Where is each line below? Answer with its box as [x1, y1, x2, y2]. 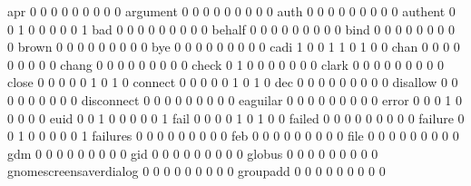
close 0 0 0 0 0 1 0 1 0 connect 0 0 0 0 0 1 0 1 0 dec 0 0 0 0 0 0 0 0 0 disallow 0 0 [7, 73, 458, 92]
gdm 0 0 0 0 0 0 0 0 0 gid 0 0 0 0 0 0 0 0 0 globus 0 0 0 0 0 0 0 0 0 [7, 143, 378, 162]
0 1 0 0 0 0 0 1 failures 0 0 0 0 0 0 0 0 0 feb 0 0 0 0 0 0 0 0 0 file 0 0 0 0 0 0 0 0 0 [7, 126, 459, 145]
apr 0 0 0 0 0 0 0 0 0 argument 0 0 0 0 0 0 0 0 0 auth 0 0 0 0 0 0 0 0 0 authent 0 [7, 2, 456, 20]
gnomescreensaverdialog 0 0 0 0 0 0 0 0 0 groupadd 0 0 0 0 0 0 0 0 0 [7, 162, 386, 181]
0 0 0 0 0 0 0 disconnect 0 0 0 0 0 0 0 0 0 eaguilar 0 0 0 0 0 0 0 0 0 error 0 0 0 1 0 [7, 90, 462, 109]
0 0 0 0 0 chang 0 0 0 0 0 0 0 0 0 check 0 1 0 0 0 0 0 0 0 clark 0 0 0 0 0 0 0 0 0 [7, 54, 444, 73]
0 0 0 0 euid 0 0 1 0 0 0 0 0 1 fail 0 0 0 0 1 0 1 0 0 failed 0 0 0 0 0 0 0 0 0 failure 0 [7, 108, 465, 127]
